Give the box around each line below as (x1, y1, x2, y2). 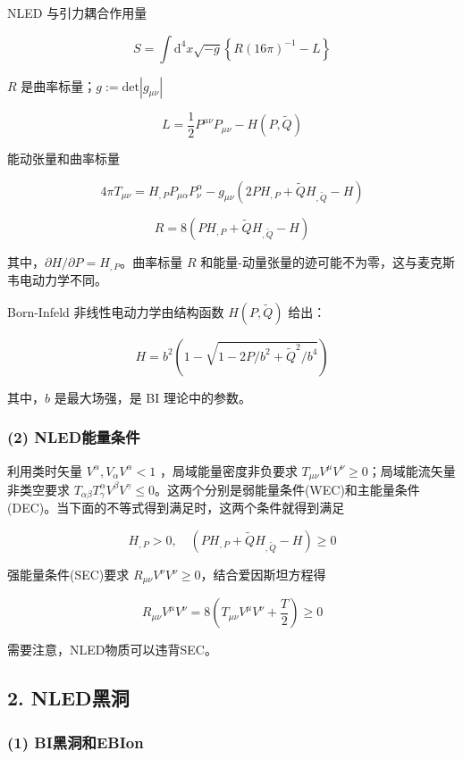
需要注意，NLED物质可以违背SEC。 (7, 640, 217, 659)
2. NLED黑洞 (7, 684, 130, 712)
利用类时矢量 (7, 461, 82, 480)
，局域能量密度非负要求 (159, 461, 298, 480)
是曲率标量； (21, 76, 97, 95)
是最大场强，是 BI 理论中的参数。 (54, 388, 251, 406)
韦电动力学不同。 (7, 271, 107, 289)
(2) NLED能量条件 (7, 426, 140, 448)
